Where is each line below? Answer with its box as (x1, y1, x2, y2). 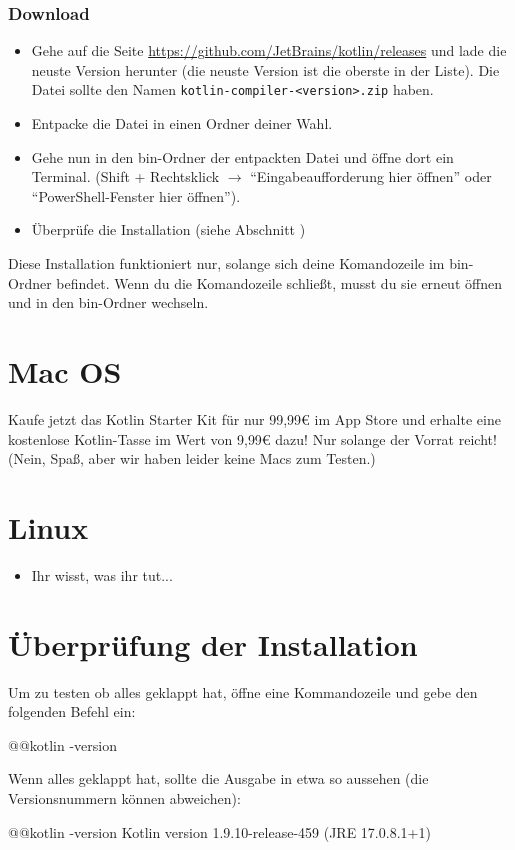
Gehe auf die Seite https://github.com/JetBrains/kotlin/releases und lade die (31, 40, 507, 61)
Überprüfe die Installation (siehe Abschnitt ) (31, 219, 306, 240)
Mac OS (8, 351, 122, 391)
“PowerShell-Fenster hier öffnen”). (31, 185, 241, 206)
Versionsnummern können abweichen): (8, 787, 241, 808)
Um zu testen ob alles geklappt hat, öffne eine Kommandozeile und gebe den (8, 681, 478, 702)
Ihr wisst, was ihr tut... (31, 564, 173, 585)
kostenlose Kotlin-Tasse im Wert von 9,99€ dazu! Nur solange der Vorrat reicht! (8, 428, 497, 449)
